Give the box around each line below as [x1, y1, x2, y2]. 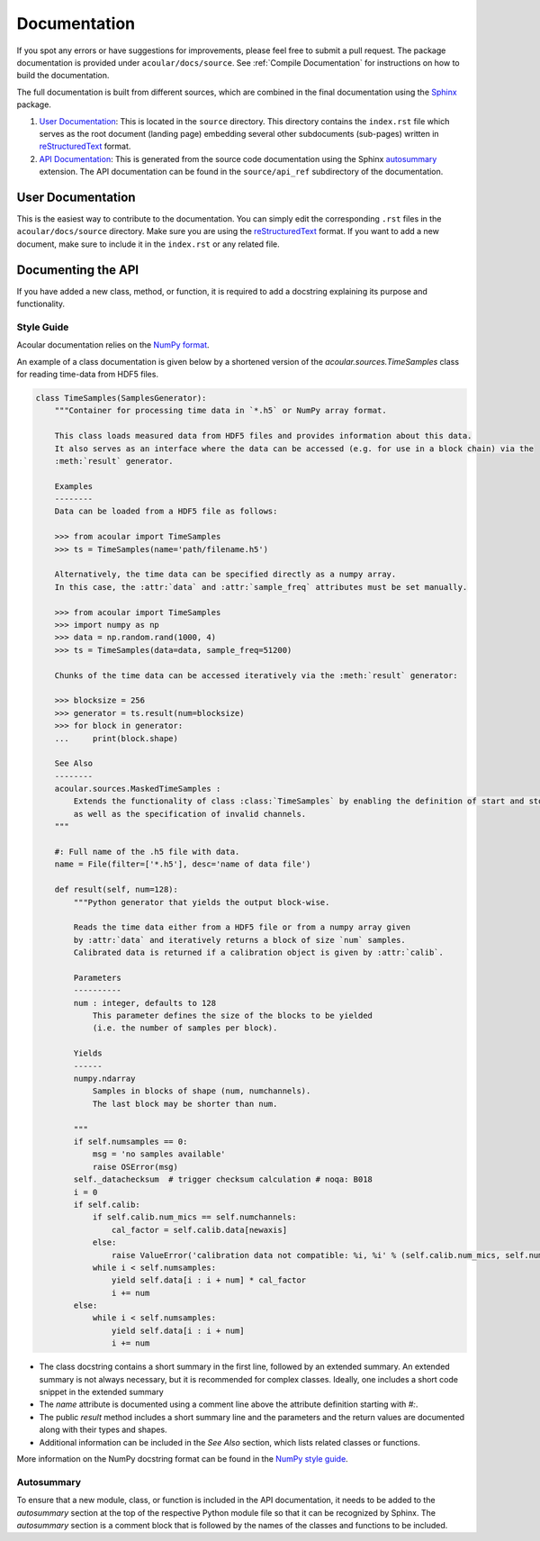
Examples [54, 481, 94, 491]
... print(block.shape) [54, 733, 179, 743]
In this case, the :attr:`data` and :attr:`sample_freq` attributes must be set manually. [54, 582, 468, 592]
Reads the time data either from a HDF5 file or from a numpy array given [73, 922, 411, 932]
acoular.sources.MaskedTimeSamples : [54, 784, 221, 794]
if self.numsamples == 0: [73, 1137, 188, 1147]
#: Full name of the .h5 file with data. [54, 847, 240, 857]
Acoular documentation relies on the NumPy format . [16, 340, 211, 350]
